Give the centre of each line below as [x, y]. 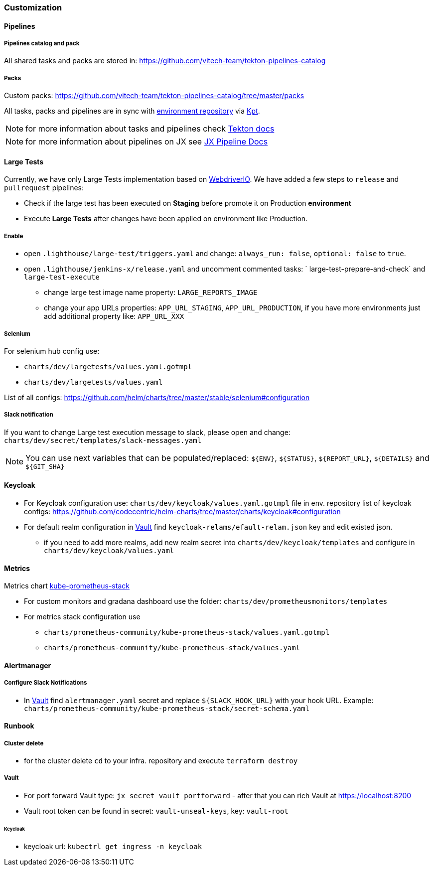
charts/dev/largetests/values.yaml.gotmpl [108, 366]
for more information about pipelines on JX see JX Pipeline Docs [147, 142]
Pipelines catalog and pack [42, 43]
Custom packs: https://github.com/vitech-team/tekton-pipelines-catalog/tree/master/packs [154, 96]
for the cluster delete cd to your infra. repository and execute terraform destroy [161, 760]
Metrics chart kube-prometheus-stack [67, 586]
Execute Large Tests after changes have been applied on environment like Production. [166, 219]
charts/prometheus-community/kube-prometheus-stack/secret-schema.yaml [167, 708]
